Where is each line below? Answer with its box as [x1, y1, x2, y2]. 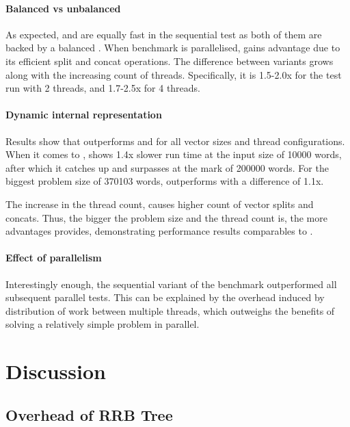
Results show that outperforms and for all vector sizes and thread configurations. [5, 133, 345, 148]
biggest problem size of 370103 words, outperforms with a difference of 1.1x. [5, 174, 324, 188]
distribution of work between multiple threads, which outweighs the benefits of [5, 303, 335, 318]
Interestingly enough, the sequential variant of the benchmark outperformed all [5, 276, 337, 291]
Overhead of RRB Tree [5, 404, 173, 425]
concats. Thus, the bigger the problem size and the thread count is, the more [5, 210, 327, 224]
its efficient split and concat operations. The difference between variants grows [5, 53, 334, 68]
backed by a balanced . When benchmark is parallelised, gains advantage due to [5, 40, 340, 55]
